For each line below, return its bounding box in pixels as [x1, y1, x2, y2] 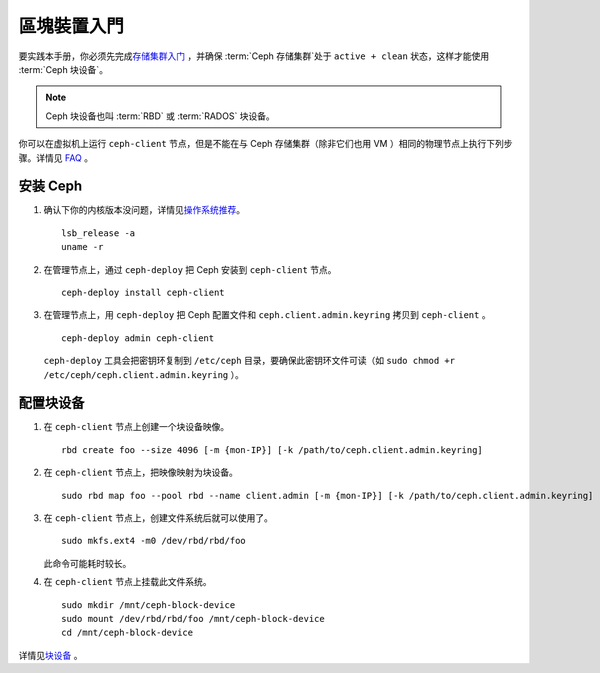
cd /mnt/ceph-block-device [61, 627, 194, 639]
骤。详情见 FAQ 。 [18, 151, 94, 164]
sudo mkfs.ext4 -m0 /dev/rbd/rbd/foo [61, 535, 247, 547]
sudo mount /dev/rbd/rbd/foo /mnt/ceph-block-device [61, 613, 325, 624]
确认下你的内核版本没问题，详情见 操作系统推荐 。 [43, 204, 245, 216]
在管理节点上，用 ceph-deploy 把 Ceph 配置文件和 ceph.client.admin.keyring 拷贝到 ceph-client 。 [43, 309, 491, 321]
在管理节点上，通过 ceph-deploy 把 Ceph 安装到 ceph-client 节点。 [43, 263, 337, 275]
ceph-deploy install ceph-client [61, 286, 225, 298]
